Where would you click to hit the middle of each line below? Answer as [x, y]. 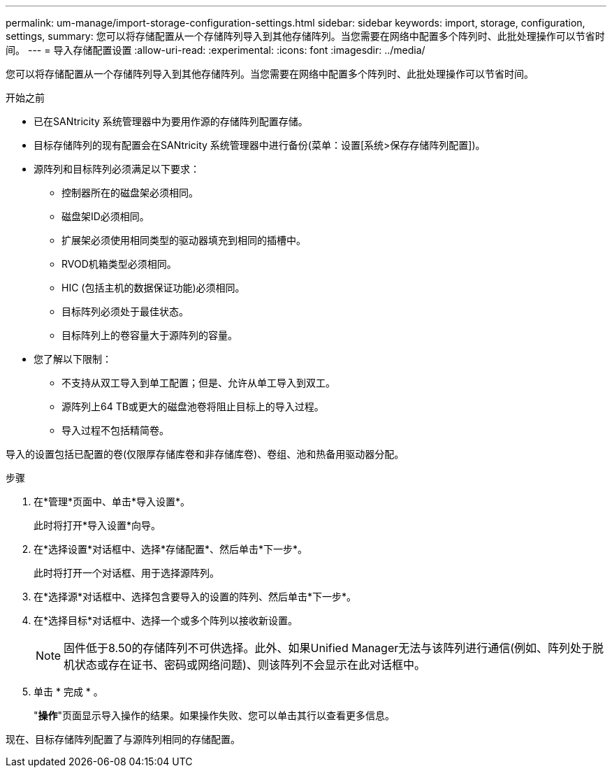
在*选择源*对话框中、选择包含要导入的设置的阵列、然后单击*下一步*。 [195, 597]
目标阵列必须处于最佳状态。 [125, 311]
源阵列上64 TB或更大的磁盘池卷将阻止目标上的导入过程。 [193, 406]
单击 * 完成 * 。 [68, 692]
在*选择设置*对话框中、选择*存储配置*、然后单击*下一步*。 [171, 549]
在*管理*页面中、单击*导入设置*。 [112, 501]
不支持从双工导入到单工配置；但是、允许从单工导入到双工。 [198, 383]
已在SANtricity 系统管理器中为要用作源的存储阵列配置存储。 [171, 121]
